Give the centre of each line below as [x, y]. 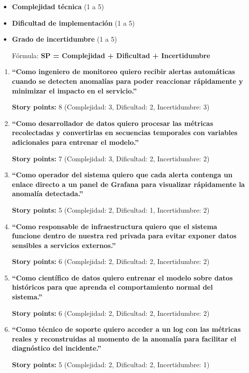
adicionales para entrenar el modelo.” [75, 142]
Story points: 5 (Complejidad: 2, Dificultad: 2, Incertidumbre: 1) [111, 365]
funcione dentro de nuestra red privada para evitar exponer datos [124, 236]
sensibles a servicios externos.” [64, 245]
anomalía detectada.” [48, 194]
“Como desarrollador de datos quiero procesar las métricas [112, 123]
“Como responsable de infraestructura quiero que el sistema [115, 226]
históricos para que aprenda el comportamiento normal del [112, 287]
